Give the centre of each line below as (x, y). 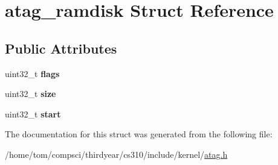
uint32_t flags (32, 73)
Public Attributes (61, 48)
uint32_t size (31, 94)
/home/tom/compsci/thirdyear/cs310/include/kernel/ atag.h (116, 154)
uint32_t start (33, 114)
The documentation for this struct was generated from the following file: (139, 134)
